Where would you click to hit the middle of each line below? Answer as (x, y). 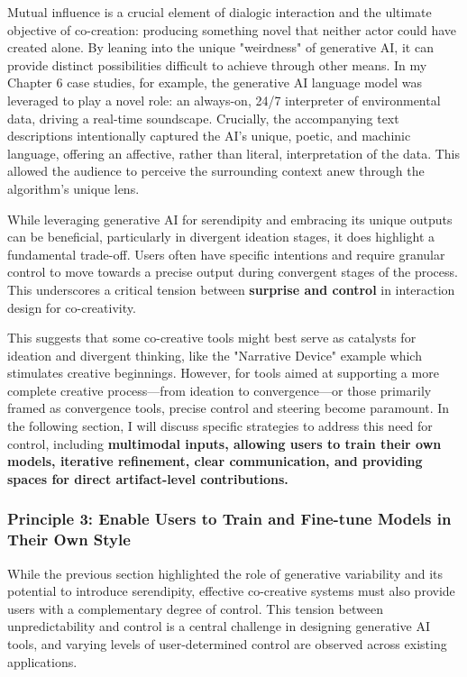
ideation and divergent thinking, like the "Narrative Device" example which (215, 355)
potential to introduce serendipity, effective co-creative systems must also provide (231, 591)
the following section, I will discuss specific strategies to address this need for (220, 426)
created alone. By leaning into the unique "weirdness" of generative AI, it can (220, 47)
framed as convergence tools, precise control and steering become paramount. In (229, 408)
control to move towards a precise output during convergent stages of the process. (233, 272)
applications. (42, 661)
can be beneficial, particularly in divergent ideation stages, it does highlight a (221, 237)
